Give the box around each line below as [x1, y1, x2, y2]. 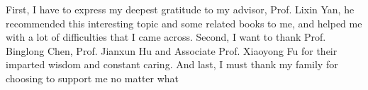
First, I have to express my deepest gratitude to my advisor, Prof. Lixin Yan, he [6, 2, 355, 16]
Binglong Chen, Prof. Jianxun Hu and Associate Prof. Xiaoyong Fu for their [6, 43, 338, 58]
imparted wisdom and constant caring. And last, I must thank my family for [6, 57, 338, 72]
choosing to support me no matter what [6, 70, 179, 85]
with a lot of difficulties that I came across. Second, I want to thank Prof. [6, 30, 326, 44]
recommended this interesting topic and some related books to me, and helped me [6, 15, 362, 30]
